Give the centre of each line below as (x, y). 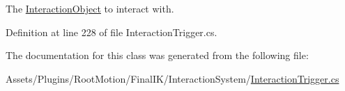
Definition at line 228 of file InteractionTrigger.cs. (112, 32)
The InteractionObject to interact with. (90, 8)
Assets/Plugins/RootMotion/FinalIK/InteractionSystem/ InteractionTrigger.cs (172, 78)
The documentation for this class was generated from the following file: (157, 55)
